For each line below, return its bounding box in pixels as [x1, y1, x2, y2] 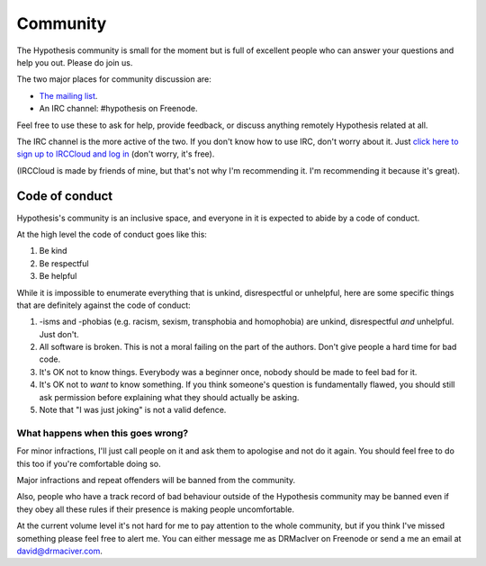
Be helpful [39, 271, 77, 282]
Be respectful [39, 257, 89, 269]
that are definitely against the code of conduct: [16, 300, 191, 310]
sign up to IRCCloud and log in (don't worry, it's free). [16, 148, 215, 159]
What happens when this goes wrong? [16, 427, 189, 439]
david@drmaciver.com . [16, 545, 103, 556]
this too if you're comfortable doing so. [16, 458, 161, 469]
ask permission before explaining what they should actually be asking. [39, 391, 300, 402]
